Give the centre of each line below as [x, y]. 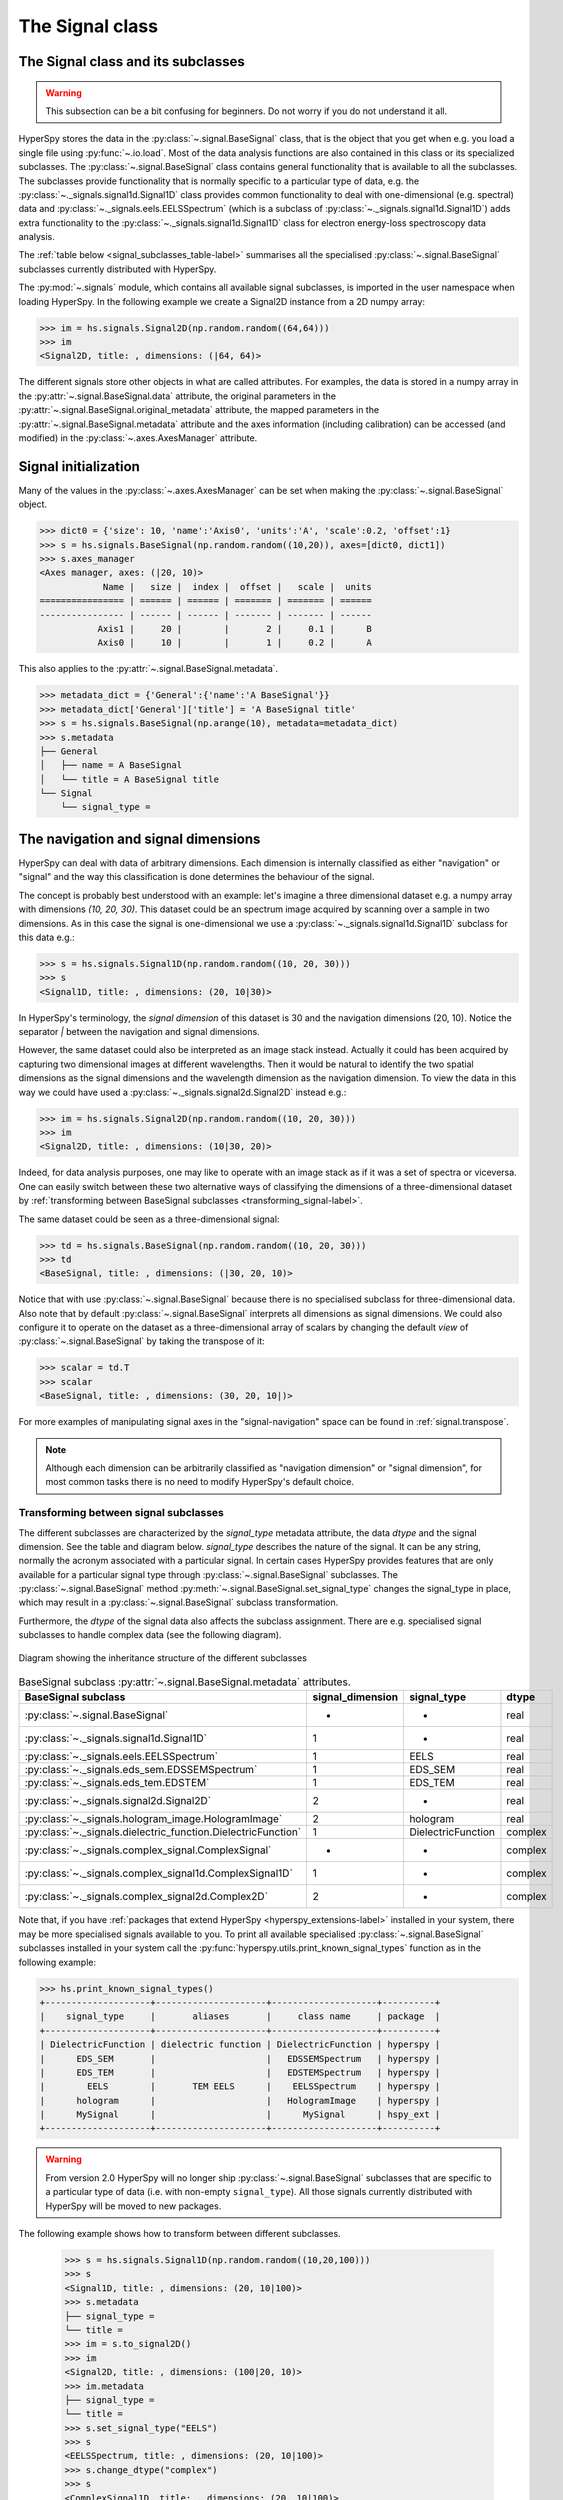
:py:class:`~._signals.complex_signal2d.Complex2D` [146, 1897]
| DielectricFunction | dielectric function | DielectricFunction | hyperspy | [240, 2044]
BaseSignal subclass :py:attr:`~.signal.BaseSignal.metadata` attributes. [184, 1682]
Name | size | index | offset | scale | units [237, 586]
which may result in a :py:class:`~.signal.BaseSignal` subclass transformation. [178, 1602]
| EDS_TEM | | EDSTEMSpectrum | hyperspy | [240, 2072]
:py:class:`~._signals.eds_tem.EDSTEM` [117, 1783]
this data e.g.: [46, 937]
